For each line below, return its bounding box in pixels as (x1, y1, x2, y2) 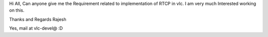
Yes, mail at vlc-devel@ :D (9, 25, 63, 31)
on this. (9, 7, 25, 13)
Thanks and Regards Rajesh (9, 16, 67, 22)
